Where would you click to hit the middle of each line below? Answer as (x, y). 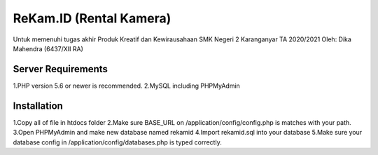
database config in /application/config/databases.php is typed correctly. (117, 142)
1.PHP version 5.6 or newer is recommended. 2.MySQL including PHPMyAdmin (127, 86)
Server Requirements (61, 69)
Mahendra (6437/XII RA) (48, 48)
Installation (38, 106)
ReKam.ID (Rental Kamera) (92, 18)
